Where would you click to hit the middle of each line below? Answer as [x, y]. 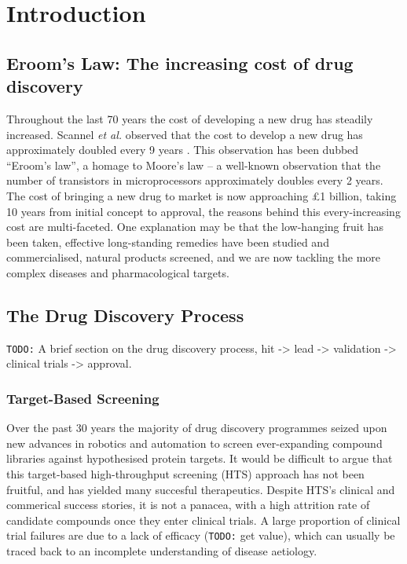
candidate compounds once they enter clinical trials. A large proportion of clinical [203, 520]
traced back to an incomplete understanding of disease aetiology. [162, 550]
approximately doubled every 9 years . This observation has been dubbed [183, 150]
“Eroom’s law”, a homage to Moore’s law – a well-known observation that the [194, 165]
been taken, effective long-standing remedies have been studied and [168, 242]
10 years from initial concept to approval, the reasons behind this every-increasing [203, 211]
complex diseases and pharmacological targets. [118, 272]
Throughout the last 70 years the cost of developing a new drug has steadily [190, 118]
